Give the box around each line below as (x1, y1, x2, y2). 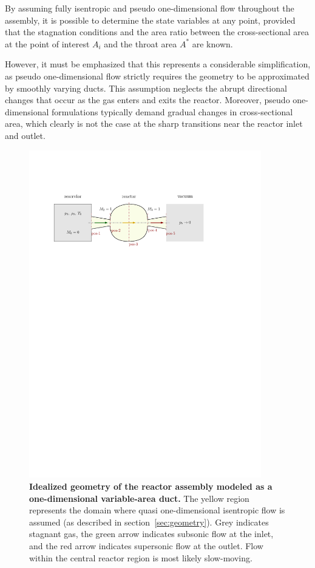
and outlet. (5, 129, 46, 141)
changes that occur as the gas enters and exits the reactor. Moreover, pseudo (5, 93, 290, 106)
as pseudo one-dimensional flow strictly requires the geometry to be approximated (5, 69, 310, 82)
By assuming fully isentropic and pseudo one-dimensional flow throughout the (5, 2, 294, 14)
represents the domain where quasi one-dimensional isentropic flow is (29, 504, 285, 516)
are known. (192, 37, 233, 50)
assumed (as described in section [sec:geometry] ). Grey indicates (29, 515, 269, 528)
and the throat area (104, 37, 177, 50)
